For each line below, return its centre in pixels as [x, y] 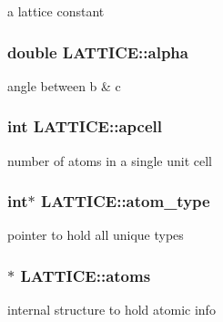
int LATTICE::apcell [85, 126]
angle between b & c [64, 85]
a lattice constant [56, 11]
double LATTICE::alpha [98, 52]
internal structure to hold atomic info [111, 310]
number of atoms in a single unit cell [110, 160]
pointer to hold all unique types [96, 235]
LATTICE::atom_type [125, 201]
